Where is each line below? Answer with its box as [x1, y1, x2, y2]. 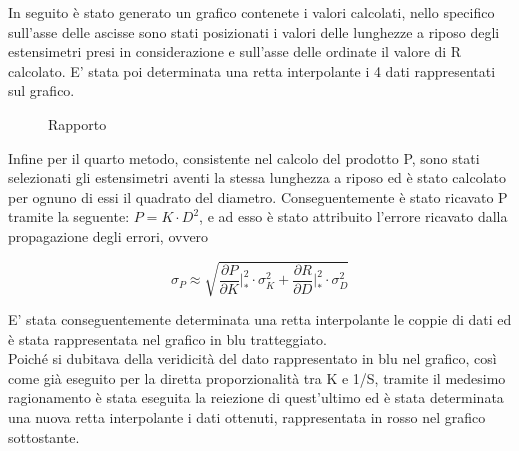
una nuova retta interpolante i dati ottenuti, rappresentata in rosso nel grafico [8, 407, 486, 428]
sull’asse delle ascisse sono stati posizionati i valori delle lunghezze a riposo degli [8, 21, 500, 42]
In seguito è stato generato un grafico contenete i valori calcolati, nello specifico [8, 2, 495, 22]
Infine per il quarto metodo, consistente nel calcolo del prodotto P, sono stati [8, 147, 480, 168]
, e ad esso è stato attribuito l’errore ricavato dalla [199, 206, 508, 227]
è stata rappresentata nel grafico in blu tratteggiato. [8, 328, 327, 349]
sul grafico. [8, 80, 75, 101]
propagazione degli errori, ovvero [8, 225, 209, 246]
